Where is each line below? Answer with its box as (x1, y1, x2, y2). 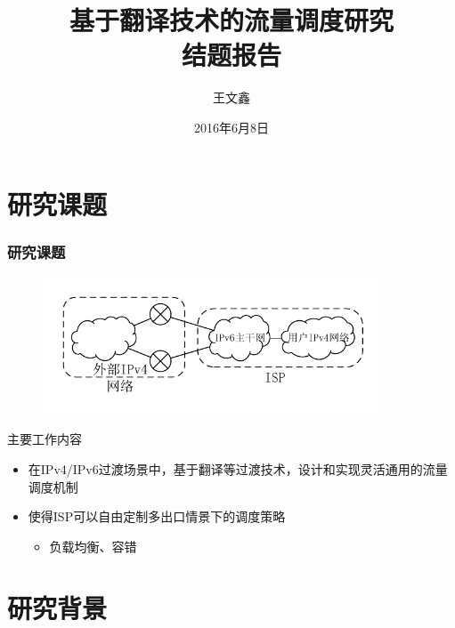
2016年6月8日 (194, 117, 269, 136)
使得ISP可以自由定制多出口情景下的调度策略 (28, 507, 286, 526)
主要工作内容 (7, 430, 82, 448)
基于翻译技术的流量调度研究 (69, 2, 394, 38)
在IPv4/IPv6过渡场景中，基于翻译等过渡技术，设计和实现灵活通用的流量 (28, 459, 448, 478)
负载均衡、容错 (49, 536, 137, 555)
